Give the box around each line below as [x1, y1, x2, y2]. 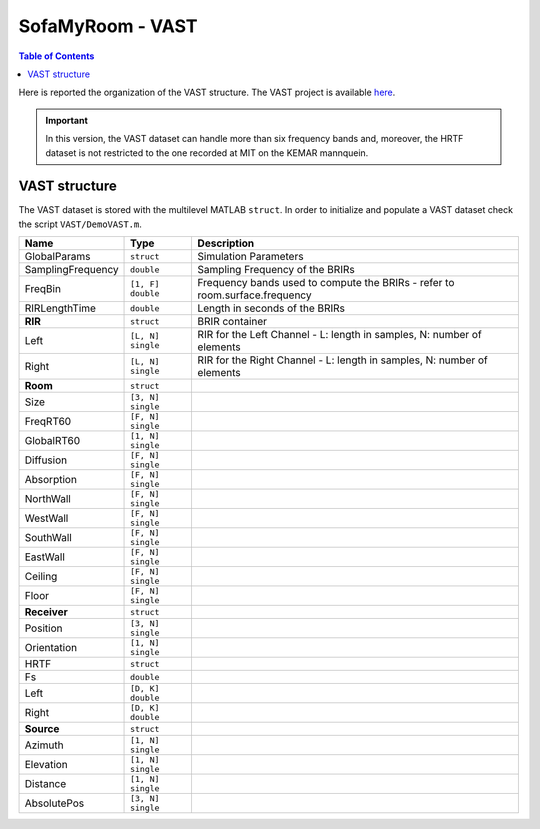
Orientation [24, 641, 78, 655]
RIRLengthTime [24, 301, 97, 315]
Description [197, 236, 255, 250]
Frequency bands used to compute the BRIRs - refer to [197, 276, 455, 290]
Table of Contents [18, 50, 95, 62]
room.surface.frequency [197, 288, 312, 302]
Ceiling [24, 570, 58, 584]
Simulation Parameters [197, 250, 304, 264]
